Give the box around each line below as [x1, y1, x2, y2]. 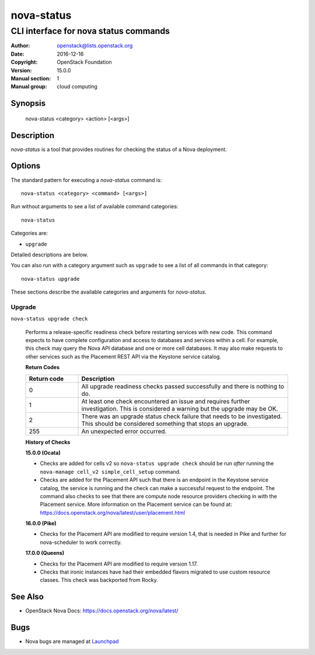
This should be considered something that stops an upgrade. [81, 419, 249, 428]
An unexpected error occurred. [81, 427, 167, 435]
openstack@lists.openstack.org [57, 42, 133, 49]
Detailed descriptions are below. [10, 251, 89, 258]
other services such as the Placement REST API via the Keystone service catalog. [25, 353, 222, 360]
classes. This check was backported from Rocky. [40, 577, 159, 584]
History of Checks [25, 439, 71, 446]
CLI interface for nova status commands [10, 26, 170, 36]
